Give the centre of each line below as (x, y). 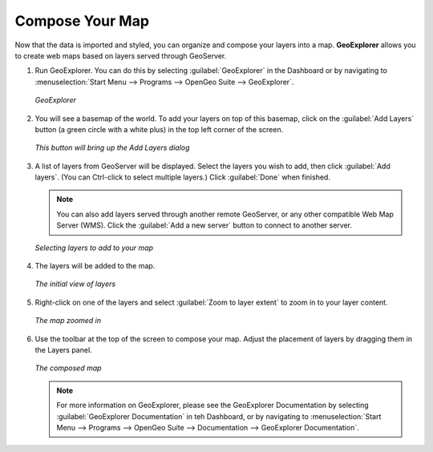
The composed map (68, 368)
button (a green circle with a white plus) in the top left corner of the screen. (159, 129)
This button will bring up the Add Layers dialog (112, 147)
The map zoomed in (68, 321)
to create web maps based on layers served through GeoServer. (121, 55)
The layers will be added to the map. (95, 266)
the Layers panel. (63, 349)
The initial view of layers (75, 284)
